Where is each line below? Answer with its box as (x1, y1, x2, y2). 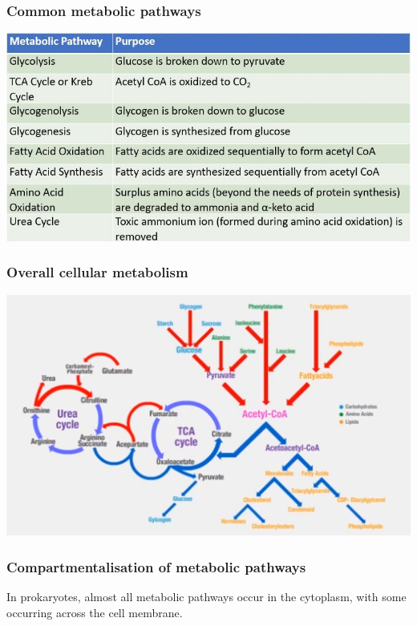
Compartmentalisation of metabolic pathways (6, 557, 306, 576)
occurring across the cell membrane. (6, 604, 183, 620)
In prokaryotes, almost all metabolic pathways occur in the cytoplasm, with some (6, 588, 407, 605)
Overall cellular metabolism (6, 262, 188, 282)
